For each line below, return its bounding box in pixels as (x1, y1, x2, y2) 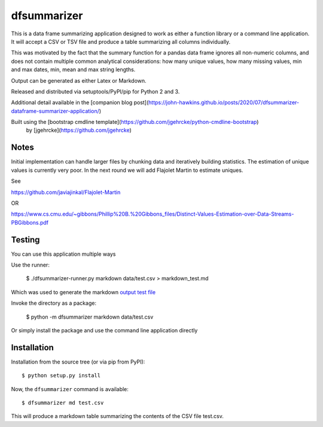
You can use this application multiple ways (11, 250, 116, 258)
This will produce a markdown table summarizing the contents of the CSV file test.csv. (11, 413, 224, 420)
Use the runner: (11, 261, 50, 268)
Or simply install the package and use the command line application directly (11, 326, 198, 334)
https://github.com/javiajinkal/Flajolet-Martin (11, 189, 121, 196)
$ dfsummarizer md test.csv (22, 399, 104, 407)
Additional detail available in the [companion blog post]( (11, 99, 149, 106)
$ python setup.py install (22, 372, 101, 379)
